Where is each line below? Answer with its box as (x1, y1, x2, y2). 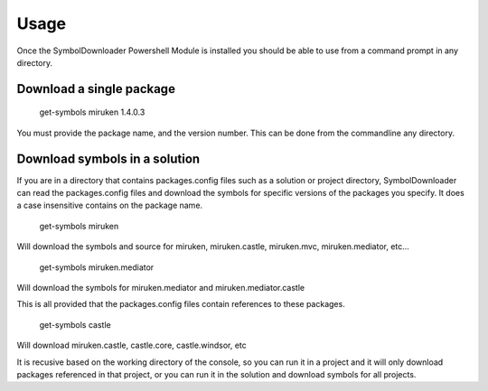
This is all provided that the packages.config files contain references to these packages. (16, 299, 345, 310)
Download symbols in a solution (16, 151, 201, 166)
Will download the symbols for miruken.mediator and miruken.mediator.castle (16, 282, 305, 293)
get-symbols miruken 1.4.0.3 (39, 107, 145, 117)
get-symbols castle (39, 319, 112, 330)
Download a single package (16, 81, 176, 97)
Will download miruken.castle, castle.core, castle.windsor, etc (16, 340, 248, 351)
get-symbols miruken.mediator (39, 262, 155, 273)
